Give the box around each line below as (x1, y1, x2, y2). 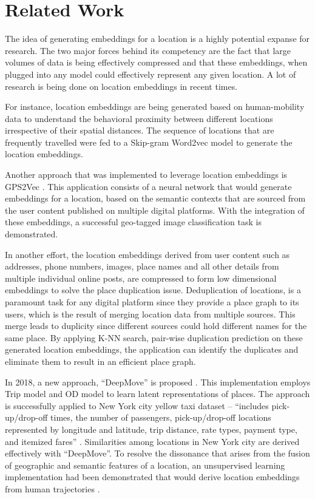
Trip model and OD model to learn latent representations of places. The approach (5, 387, 310, 400)
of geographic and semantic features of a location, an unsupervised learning (5, 458, 285, 471)
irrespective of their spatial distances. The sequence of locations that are (5, 124, 274, 137)
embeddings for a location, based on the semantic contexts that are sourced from (5, 192, 306, 205)
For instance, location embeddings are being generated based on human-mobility (5, 100, 305, 113)
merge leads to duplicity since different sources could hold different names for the (5, 319, 307, 332)
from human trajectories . (5, 482, 100, 495)
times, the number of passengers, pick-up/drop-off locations (50, 411, 271, 424)
